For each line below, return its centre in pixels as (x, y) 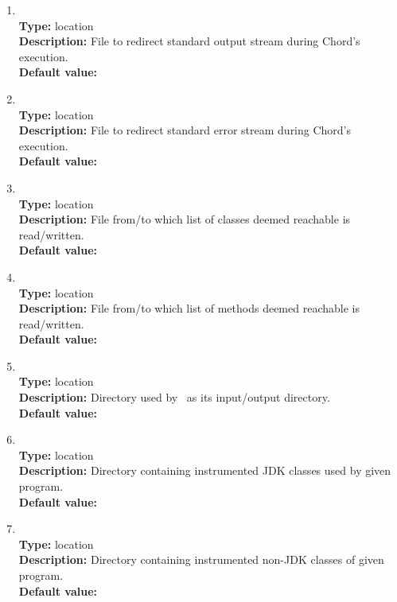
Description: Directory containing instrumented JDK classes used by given (205, 470)
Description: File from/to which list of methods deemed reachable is (189, 308)
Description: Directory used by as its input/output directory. (174, 397)
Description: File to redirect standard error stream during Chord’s (185, 130)
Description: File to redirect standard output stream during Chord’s (189, 41)
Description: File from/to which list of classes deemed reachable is (185, 219)
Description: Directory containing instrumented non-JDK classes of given (201, 559)
